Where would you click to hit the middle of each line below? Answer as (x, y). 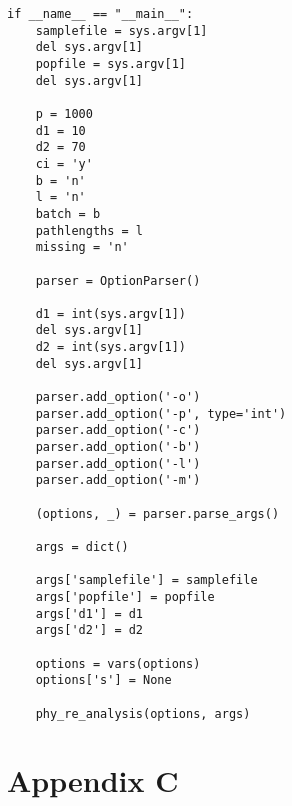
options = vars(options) (118, 663)
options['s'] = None (103, 680)
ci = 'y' (64, 163)
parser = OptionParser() (118, 280)
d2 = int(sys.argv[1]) (110, 347)
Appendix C (93, 780)
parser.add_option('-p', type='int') (161, 413)
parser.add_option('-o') (118, 397)
